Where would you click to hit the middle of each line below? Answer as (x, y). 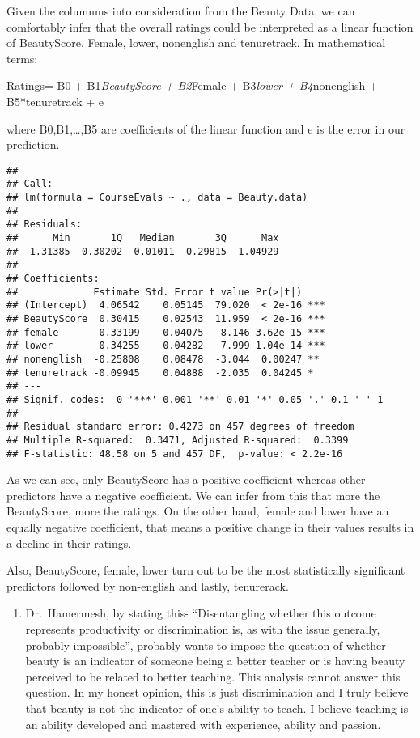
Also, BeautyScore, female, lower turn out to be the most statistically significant (206, 570)
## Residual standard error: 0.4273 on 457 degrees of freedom (180, 427)
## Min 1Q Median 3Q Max (143, 238)
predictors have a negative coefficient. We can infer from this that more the (193, 495)
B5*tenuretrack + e (55, 101)
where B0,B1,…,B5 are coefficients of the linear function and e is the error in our (206, 128)
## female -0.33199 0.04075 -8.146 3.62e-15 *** (166, 332)
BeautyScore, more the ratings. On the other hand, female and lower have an (198, 511)
